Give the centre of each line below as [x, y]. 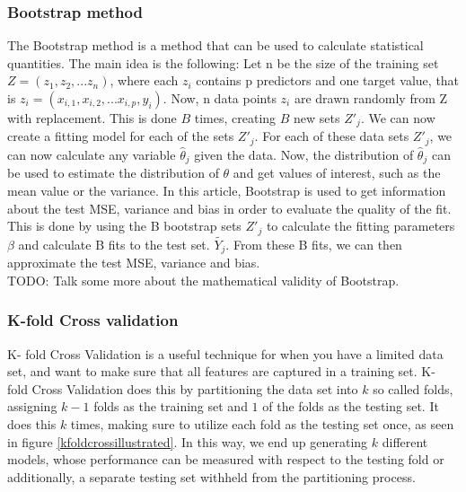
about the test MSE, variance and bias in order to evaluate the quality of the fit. [229, 208]
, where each [144, 80]
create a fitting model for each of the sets [121, 136]
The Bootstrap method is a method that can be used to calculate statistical [215, 45]
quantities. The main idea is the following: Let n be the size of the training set [223, 62]
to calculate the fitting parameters [360, 226]
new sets [317, 118]
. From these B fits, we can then [314, 244]
